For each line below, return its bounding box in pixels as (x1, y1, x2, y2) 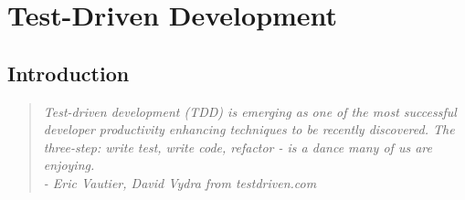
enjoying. (43, 155, 95, 174)
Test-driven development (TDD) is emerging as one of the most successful (43, 101, 457, 121)
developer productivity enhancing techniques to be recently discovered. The (43, 120, 455, 139)
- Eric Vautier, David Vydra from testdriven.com (43, 173, 317, 192)
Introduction (7, 58, 130, 87)
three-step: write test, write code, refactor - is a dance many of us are (43, 137, 432, 156)
